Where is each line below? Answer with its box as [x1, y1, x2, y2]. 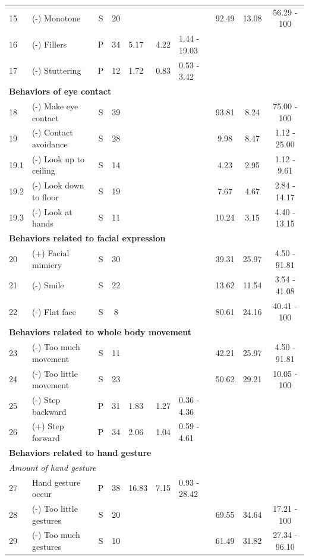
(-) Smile [31, 279, 64, 291]
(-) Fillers [31, 37, 67, 50]
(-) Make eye [31, 99, 78, 112]
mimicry [31, 258, 62, 270]
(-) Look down [31, 179, 84, 191]
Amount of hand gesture [9, 461, 96, 473]
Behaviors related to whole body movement [9, 326, 191, 338]
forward [31, 432, 60, 443]
